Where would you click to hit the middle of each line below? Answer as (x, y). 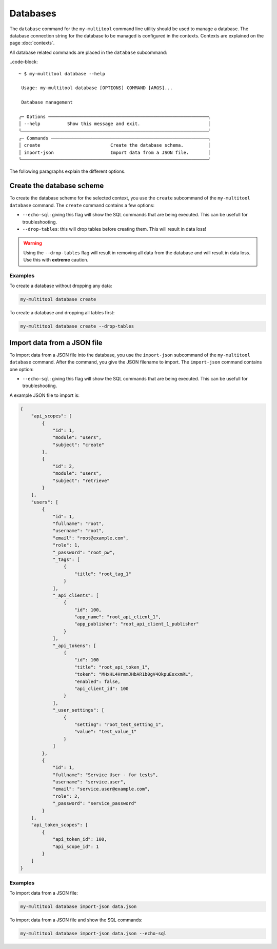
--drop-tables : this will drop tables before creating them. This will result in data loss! (114, 229)
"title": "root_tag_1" (103, 574)
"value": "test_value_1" (106, 732)
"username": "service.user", (89, 782)
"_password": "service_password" (95, 803)
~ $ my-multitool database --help (62, 74)
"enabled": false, (97, 681)
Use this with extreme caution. (56, 260)
